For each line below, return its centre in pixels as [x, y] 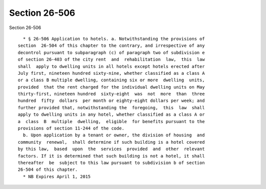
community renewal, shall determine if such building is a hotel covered [111, 142]
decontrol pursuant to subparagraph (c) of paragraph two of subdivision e [111, 52]
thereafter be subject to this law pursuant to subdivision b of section [111, 163]
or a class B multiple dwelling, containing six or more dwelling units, [111, 80]
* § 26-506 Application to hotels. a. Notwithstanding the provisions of [114, 39]
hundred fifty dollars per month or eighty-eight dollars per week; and [111, 101]
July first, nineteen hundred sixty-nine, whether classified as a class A [111, 73]
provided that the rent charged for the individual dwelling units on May [111, 87]
